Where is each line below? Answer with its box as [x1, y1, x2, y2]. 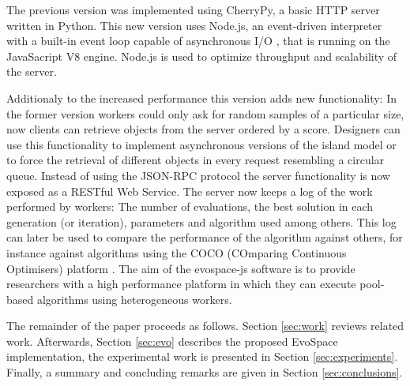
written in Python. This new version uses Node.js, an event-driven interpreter [6, 17, 382, 33]
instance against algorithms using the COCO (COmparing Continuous [6, 244, 347, 260]
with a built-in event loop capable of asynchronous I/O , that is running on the [6, 32, 390, 49]
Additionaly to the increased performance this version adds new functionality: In [6, 89, 397, 106]
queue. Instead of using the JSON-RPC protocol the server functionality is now [6, 167, 390, 183]
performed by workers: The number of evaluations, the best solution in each [6, 198, 374, 215]
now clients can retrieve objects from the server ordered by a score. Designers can [6, 121, 401, 137]
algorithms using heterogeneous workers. [36, 290, 232, 307]
